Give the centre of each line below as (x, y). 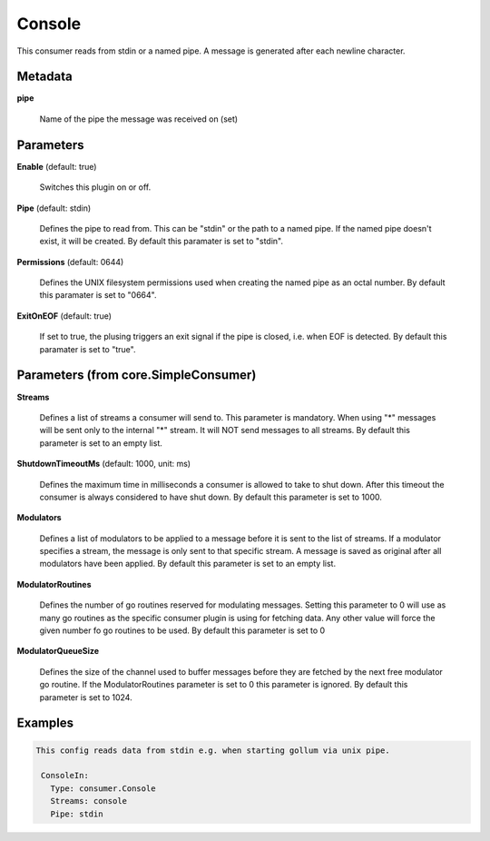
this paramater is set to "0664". (98, 295)
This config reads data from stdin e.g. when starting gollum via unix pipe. (213, 750)
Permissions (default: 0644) (70, 262)
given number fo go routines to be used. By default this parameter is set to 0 (182, 630)
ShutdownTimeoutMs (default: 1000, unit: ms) (103, 464)
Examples (45, 723)
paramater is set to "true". (88, 349)
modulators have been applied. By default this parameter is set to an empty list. (187, 564)
